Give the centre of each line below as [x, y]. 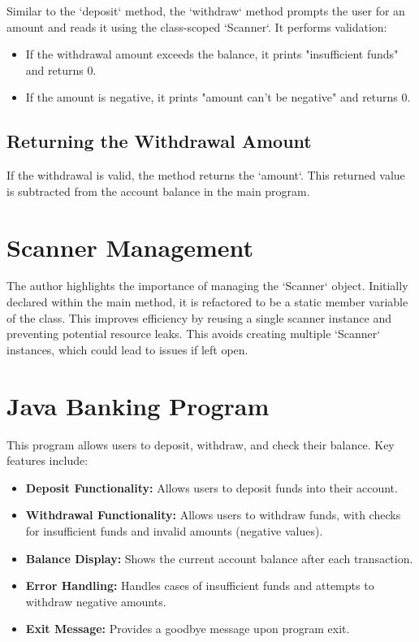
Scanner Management [130, 247]
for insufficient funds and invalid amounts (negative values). [174, 530]
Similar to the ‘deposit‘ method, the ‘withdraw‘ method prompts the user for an [206, 11]
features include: [48, 460]
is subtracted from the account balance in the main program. [158, 191]
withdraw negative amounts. [96, 601]
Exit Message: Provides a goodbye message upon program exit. [188, 629]
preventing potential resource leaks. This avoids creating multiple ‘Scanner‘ [194, 334]
